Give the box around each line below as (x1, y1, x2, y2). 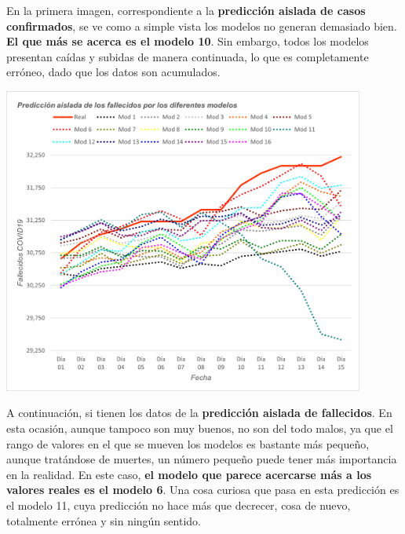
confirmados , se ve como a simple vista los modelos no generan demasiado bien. (6, 17, 397, 34)
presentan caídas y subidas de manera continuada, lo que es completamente (6, 48, 369, 64)
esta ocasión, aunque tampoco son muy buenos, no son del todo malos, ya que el (6, 420, 393, 437)
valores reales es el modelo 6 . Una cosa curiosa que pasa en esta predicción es (6, 481, 400, 498)
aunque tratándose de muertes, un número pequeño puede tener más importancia (6, 451, 397, 467)
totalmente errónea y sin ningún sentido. (6, 512, 201, 529)
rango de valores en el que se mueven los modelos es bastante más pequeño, (6, 435, 370, 452)
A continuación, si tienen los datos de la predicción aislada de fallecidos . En (6, 404, 392, 421)
